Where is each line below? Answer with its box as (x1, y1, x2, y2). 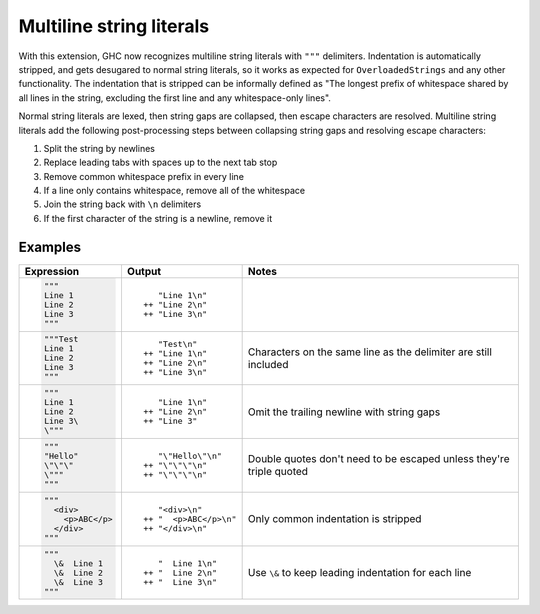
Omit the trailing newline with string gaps (247, 405, 441, 419)
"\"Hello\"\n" (158, 450, 222, 461)
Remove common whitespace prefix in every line (43, 170, 245, 182)
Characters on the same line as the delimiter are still (247, 345, 492, 359)
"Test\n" (158, 338, 198, 349)
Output (126, 264, 162, 278)
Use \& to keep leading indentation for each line (247, 566, 472, 580)
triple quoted (247, 465, 309, 479)
